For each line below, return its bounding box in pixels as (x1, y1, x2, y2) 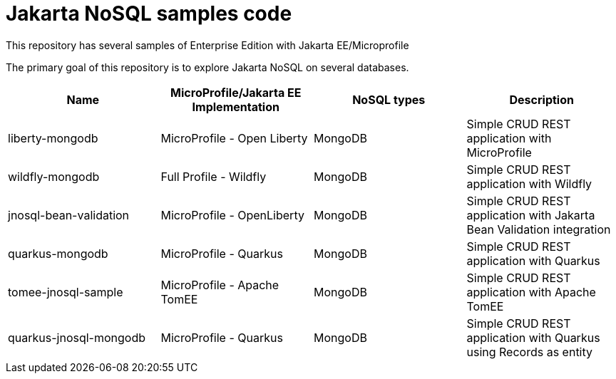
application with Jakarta (466, 207, 595, 222)
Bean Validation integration (466, 222, 611, 237)
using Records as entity (466, 344, 593, 359)
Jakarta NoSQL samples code (6, 1, 292, 26)
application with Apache (466, 284, 596, 299)
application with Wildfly (466, 176, 592, 191)
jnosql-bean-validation (8, 207, 130, 222)
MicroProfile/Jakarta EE (170, 85, 302, 100)
